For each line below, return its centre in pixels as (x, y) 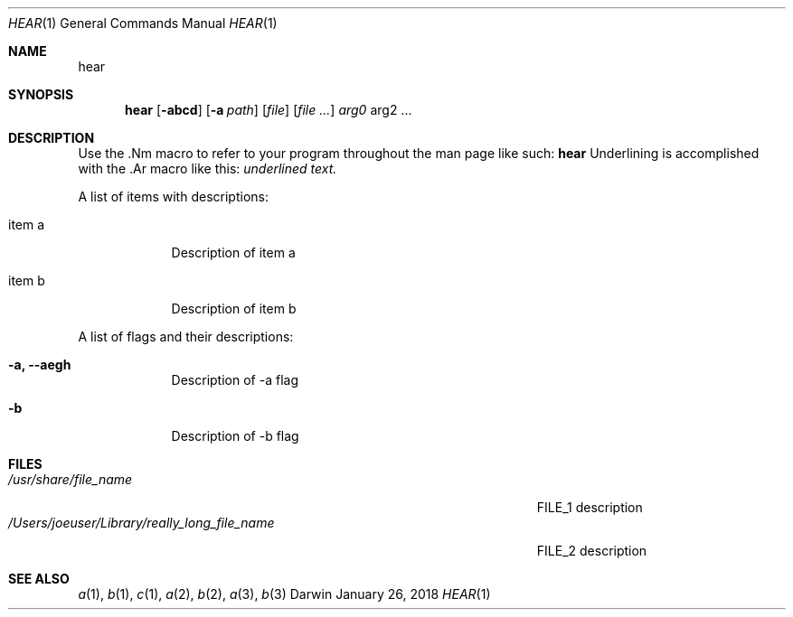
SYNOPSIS (41, 94)
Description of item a (233, 252)
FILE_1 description (590, 507)
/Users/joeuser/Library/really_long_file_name (142, 523)
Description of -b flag (235, 436)
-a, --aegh (40, 365)
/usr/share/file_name (71, 479)
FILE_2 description (592, 551)
